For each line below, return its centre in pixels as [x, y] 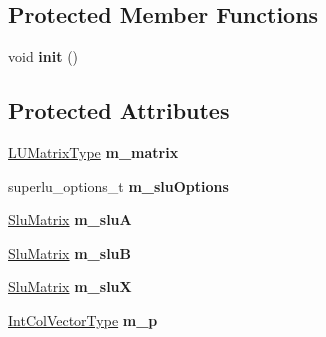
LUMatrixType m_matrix [93, 152]
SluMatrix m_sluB [70, 252]
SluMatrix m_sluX [70, 286]
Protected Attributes [119, 110]
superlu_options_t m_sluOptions [118, 185]
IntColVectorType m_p [83, 319]
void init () [43, 56]
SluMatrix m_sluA [70, 219]
